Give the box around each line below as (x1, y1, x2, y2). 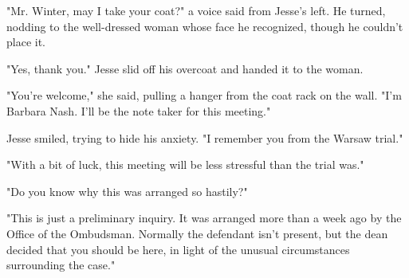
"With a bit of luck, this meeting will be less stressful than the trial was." (6, 156, 364, 173)
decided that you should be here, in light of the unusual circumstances (6, 241, 350, 257)
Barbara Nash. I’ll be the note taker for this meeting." (6, 102, 271, 119)
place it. (6, 33, 45, 50)
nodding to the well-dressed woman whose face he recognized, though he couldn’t (6, 18, 403, 34)
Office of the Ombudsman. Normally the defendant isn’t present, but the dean (6, 225, 388, 241)
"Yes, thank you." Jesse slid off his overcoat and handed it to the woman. (6, 60, 364, 76)
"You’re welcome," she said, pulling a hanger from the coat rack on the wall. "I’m (6, 87, 402, 104)
